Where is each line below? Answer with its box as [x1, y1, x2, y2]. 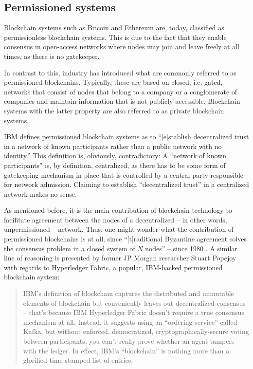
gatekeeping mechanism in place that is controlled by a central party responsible [4, 169, 243, 180]
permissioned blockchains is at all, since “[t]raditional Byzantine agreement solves [4, 234, 247, 244]
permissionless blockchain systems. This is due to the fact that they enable [4, 32, 227, 42]
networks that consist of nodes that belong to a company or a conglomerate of [4, 86, 237, 96]
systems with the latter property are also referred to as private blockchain [4, 105, 224, 115]
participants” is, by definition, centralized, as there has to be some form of [4, 160, 226, 170]
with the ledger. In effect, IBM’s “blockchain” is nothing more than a [23, 345, 230, 355]
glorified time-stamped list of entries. [23, 355, 133, 365]
